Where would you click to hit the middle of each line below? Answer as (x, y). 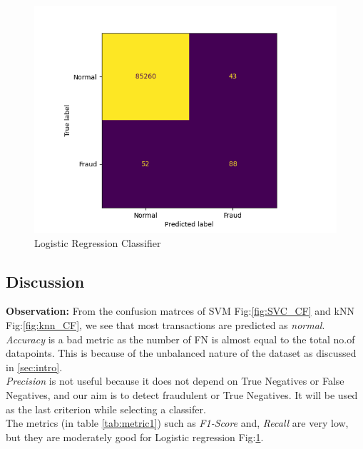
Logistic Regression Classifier (98, 242)
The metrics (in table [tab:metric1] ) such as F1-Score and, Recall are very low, (177, 423)
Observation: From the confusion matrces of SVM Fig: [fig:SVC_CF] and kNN (180, 311)
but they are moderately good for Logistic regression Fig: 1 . (135, 437)
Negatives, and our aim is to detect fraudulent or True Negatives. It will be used (182, 394)
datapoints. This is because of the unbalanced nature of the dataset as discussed (181, 353)
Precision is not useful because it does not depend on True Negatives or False (175, 381)
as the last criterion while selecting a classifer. (106, 409)
